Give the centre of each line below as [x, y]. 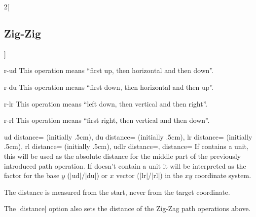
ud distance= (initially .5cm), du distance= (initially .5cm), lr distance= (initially [128, 136]
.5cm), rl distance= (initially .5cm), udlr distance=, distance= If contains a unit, [126, 146]
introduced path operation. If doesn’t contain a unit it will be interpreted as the [125, 165]
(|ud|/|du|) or [88, 175]
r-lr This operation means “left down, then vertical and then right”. [106, 103]
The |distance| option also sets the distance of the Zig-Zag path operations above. [127, 208]
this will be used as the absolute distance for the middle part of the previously [123, 156]
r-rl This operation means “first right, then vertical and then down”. [107, 120]
